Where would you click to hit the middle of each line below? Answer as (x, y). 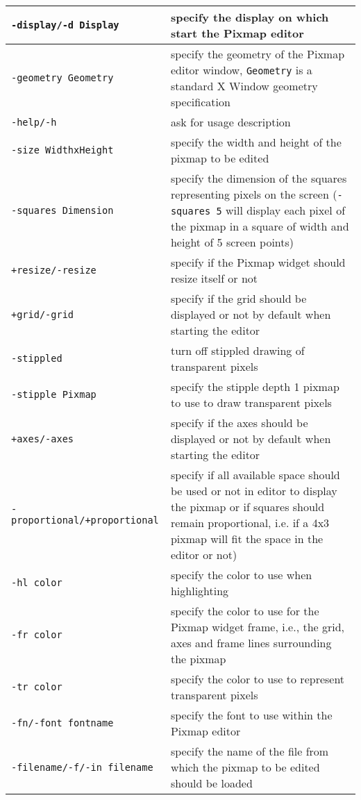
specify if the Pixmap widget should (258, 262)
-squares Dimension (62, 210)
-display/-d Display (65, 25)
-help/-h (34, 122)
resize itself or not (214, 278)
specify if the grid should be (238, 298)
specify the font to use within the (251, 715)
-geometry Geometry (62, 78)
